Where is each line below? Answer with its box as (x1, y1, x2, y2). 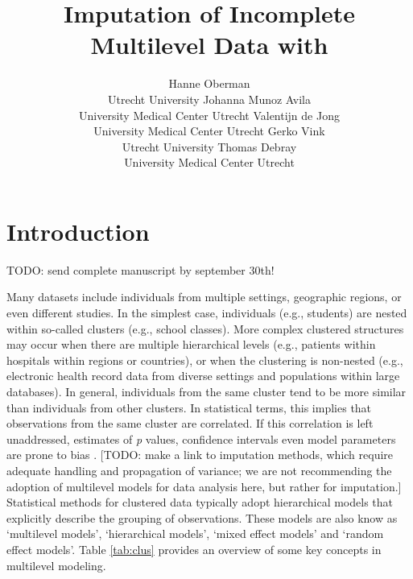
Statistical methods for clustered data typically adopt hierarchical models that (6, 494, 393, 511)
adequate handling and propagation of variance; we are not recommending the (6, 461, 392, 478)
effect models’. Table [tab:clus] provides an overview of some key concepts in (6, 540, 382, 557)
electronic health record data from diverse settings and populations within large (6, 367, 400, 384)
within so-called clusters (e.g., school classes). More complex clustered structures (6, 320, 404, 337)
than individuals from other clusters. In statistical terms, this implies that (6, 399, 372, 416)
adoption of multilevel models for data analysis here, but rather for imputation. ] (6, 478, 402, 494)
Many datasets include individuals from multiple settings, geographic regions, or (6, 288, 402, 305)
